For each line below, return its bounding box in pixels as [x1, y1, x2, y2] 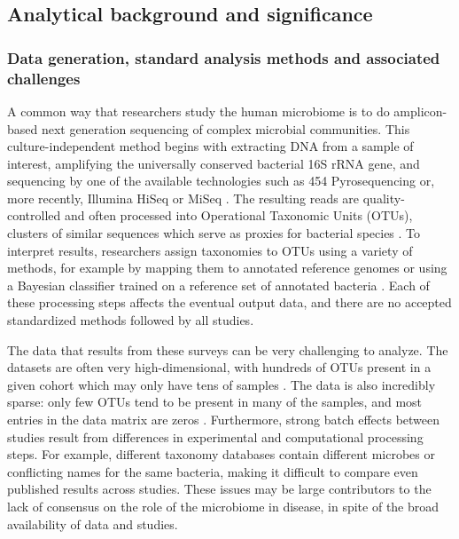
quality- [362, 188, 405, 207]
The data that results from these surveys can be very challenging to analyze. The [7, 340, 448, 359]
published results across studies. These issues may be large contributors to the [7, 480, 432, 498]
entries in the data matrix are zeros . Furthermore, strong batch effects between [7, 410, 440, 429]
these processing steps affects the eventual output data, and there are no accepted [7, 293, 452, 312]
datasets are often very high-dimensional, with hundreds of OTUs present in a [7, 358, 432, 377]
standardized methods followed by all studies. [7, 311, 254, 329]
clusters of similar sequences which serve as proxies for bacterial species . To [7, 224, 421, 242]
